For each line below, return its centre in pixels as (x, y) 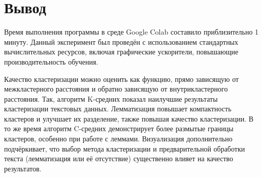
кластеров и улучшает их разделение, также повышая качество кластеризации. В (129, 118)
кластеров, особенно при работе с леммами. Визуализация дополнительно (118, 139)
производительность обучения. (51, 61)
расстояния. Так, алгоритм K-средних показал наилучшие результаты (111, 98)
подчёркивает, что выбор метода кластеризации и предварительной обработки (125, 148)
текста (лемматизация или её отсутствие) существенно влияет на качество (119, 158)
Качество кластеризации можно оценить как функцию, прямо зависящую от (122, 79)
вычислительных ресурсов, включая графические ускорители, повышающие (121, 52)
